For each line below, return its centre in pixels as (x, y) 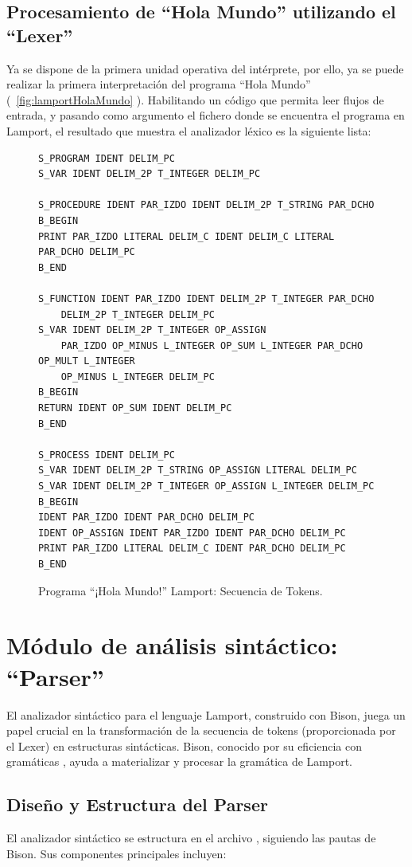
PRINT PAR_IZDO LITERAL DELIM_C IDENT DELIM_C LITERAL (187, 236)
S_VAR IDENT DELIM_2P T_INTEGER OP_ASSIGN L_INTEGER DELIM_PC (206, 486)
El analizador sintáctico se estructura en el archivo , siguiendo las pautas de (191, 838)
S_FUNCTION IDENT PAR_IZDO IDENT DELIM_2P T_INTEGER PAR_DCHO (206, 298)
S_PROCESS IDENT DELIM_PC (107, 455)
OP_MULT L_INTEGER (87, 361)
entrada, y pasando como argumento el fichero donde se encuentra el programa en (206, 115)
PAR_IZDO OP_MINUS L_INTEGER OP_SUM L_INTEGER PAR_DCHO (212, 345)
